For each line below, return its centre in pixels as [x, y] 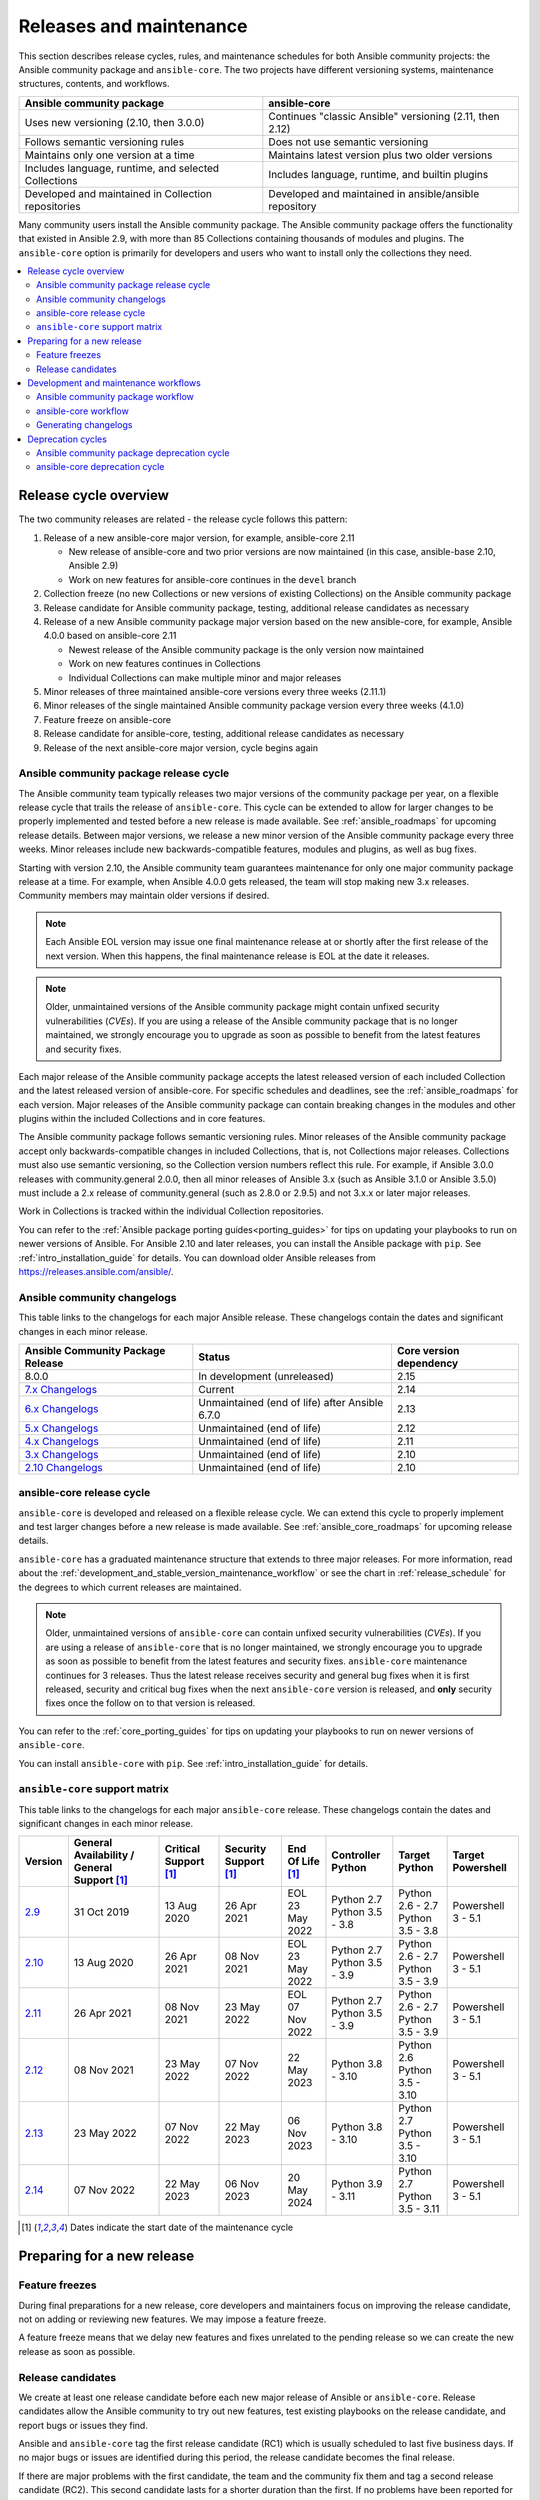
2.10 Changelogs [64, 1467]
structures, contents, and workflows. [94, 84]
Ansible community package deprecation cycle [133, 452]
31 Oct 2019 [101, 1912]
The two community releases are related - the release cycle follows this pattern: [183, 519]
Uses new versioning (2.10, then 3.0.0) [114, 122]
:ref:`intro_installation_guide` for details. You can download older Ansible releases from [197, 1257]
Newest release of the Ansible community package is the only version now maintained [246, 649]
